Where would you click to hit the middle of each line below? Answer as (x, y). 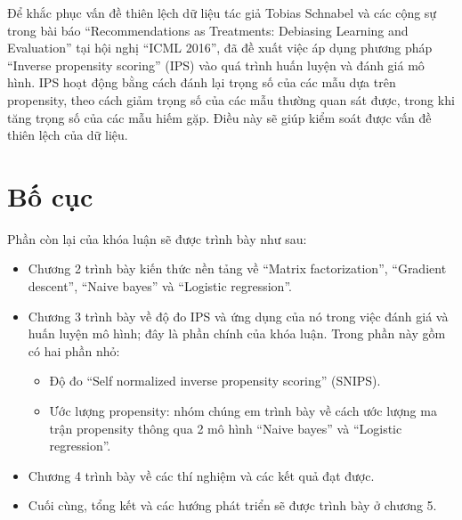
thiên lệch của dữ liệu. (68, 135)
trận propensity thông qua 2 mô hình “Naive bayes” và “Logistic (226, 428)
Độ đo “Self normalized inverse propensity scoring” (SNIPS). (215, 381)
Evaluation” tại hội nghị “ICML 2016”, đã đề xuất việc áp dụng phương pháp (220, 48)
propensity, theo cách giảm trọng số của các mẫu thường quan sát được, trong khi (231, 99)
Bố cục (50, 195)
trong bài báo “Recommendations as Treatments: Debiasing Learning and (208, 30)
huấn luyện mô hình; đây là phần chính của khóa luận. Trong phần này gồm (237, 333)
